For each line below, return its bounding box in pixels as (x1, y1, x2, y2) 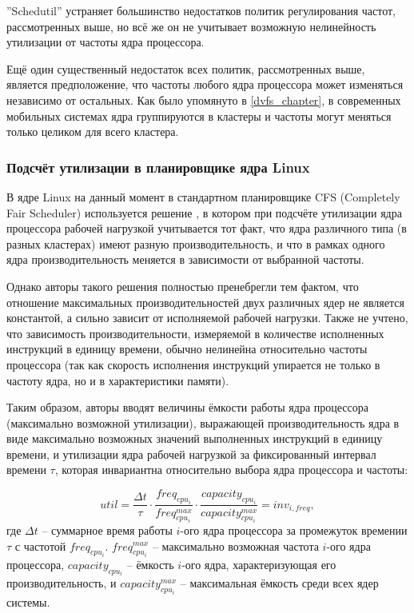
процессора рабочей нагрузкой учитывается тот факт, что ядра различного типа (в (6, 220, 407, 237)
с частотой (14, 537, 66, 554)
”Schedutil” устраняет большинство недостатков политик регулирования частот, (6, 2, 396, 18)
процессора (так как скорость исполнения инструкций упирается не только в (6, 356, 380, 372)
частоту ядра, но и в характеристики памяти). (6, 372, 229, 388)
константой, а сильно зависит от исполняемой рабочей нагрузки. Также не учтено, (6, 309, 408, 326)
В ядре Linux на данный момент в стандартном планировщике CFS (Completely (6, 188, 400, 205)
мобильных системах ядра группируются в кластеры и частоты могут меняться (6, 107, 392, 124)
